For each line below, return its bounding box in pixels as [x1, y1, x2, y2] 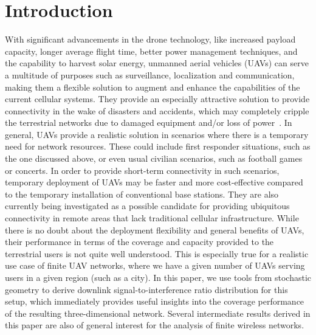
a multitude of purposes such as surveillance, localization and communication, [5, 68, 295, 81]
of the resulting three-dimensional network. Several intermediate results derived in [5, 306, 311, 319]
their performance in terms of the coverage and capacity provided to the [5, 235, 274, 248]
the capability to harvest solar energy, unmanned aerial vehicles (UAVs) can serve [5, 57, 309, 69]
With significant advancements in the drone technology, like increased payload [5, 33, 296, 46]
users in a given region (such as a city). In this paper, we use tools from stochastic [5, 271, 312, 283]
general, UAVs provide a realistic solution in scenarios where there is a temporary [5, 128, 309, 140]
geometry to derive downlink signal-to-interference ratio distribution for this [5, 283, 288, 295]
